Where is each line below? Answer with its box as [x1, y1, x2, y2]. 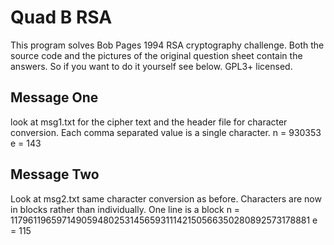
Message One [10, 89, 99, 106]
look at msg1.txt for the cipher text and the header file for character [10, 116, 288, 128]
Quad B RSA [10, 6, 113, 29]
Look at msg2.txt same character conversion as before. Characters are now [10, 192, 322, 205]
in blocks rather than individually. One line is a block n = [10, 203, 241, 215]
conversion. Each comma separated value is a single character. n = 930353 [10, 126, 322, 138]
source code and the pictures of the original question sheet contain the [10, 49, 303, 61]
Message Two [10, 166, 100, 183]
